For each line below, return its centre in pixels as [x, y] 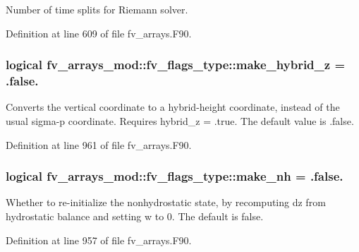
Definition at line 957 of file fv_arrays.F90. [99, 240]
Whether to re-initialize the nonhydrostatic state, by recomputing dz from [166, 202]
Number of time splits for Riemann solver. [97, 9]
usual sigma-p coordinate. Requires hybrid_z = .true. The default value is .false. [180, 120]
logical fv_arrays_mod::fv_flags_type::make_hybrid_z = [176, 65]
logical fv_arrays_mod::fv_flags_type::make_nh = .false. [175, 176]
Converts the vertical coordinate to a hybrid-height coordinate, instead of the [173, 107]
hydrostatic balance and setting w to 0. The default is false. [135, 216]
